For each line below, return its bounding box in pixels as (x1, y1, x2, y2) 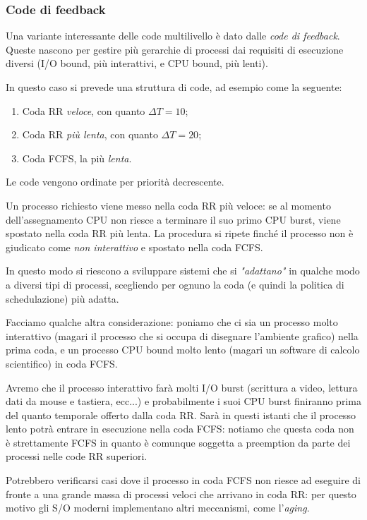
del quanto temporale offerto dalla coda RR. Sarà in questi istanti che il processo (6, 407, 356, 422)
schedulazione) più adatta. (6, 291, 119, 306)
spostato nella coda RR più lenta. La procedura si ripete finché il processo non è (6, 226, 354, 241)
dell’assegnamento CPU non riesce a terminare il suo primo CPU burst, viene (6, 212, 341, 226)
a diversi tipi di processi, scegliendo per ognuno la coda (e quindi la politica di (6, 277, 344, 291)
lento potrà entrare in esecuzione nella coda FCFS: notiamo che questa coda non (6, 421, 354, 436)
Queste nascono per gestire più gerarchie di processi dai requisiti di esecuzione (6, 42, 344, 56)
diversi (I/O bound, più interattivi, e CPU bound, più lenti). (6, 56, 268, 71)
